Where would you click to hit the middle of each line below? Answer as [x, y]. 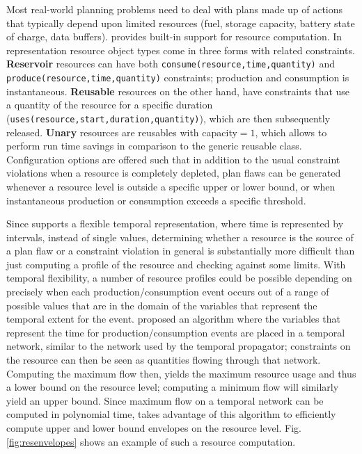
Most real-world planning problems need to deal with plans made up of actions [175, 9]
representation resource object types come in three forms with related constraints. [181, 50]
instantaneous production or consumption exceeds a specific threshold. [156, 200]
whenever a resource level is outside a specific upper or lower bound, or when [171, 186]
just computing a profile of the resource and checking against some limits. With [176, 264]
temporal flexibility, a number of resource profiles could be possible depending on [179, 278]
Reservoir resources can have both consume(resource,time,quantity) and [171, 64]
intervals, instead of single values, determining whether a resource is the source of [180, 237]
